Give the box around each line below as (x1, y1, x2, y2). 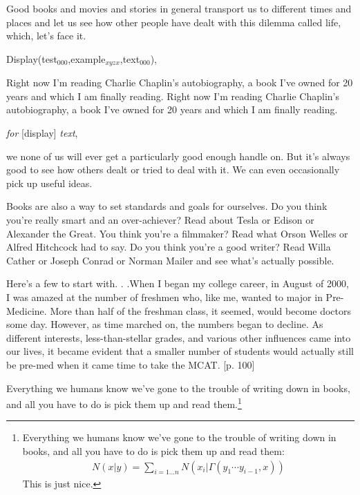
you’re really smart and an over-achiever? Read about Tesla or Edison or (6, 212, 314, 226)
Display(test (6, 51, 57, 66)
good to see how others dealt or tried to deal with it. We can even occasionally (6, 162, 340, 177)
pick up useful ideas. (6, 175, 93, 190)
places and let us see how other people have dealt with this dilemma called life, (6, 14, 341, 29)
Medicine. (6, 303, 47, 318)
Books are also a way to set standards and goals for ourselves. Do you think (6, 199, 328, 213)
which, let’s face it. (6, 28, 86, 43)
